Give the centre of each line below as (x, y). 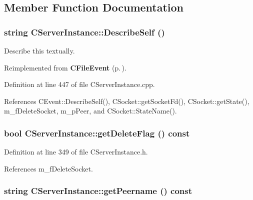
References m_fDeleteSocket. (48, 168)
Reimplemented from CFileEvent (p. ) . (65, 67)
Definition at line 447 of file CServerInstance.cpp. (79, 84)
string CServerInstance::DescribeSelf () (84, 32)
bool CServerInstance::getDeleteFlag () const (97, 133)
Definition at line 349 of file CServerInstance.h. (76, 152)
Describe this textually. (39, 50)
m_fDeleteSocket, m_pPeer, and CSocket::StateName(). (90, 111)
